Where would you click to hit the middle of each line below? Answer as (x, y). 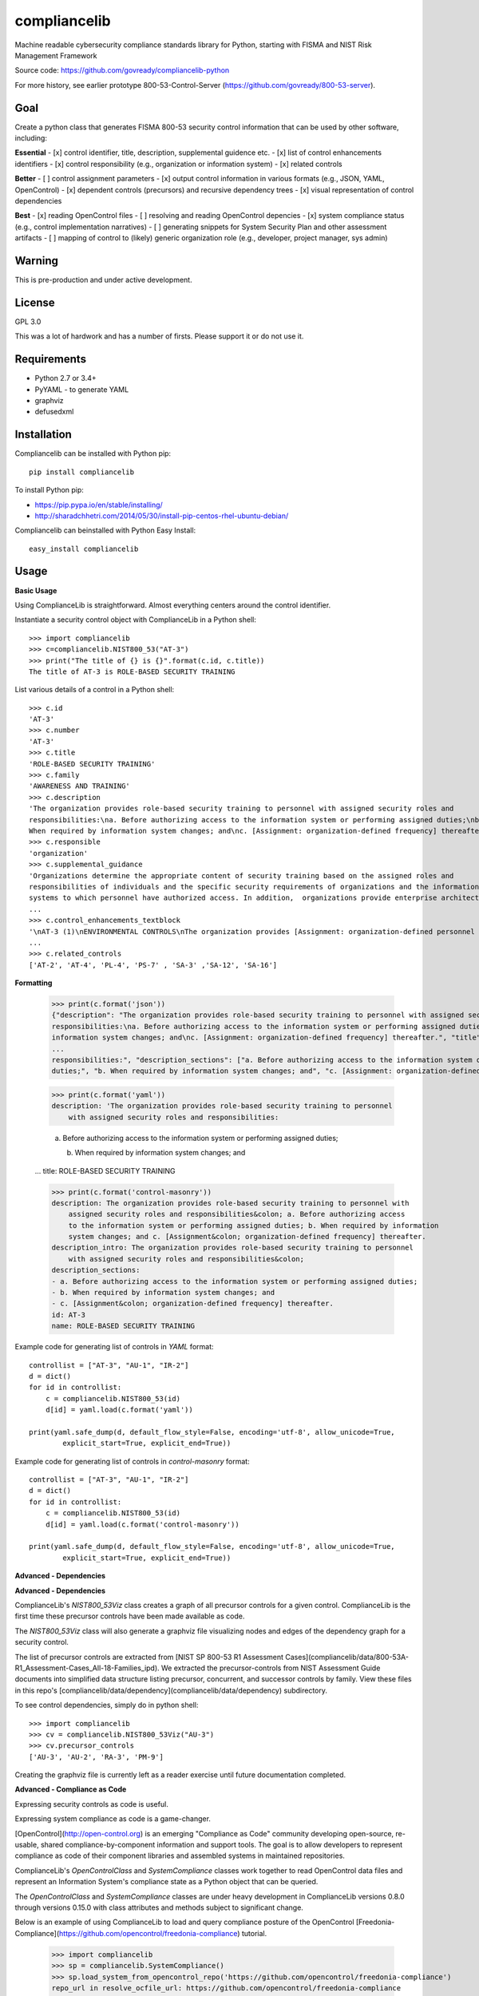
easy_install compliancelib (84, 549)
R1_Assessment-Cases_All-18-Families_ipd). (87, 1668)
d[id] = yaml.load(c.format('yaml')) (119, 1410)
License (35, 302)
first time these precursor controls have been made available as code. (130, 1616)
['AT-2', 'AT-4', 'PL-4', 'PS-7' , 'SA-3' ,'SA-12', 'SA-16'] (153, 965)
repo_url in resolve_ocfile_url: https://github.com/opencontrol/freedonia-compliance (226, 1988)
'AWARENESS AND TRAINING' (80, 786)
